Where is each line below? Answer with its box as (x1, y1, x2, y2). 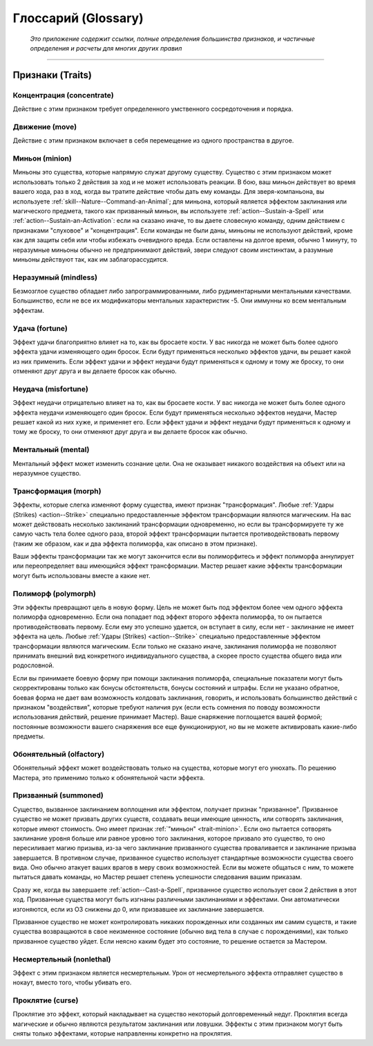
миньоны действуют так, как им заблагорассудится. (12, 255, 169, 263)
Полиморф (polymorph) (12, 588, 96, 598)
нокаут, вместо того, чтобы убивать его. (12, 978, 132, 986)
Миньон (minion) (12, 154, 72, 163)
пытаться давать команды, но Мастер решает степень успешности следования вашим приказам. (12, 873, 303, 881)
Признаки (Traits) (12, 69, 93, 81)
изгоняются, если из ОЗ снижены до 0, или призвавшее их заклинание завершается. (12, 905, 265, 913)
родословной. (12, 661, 55, 669)
